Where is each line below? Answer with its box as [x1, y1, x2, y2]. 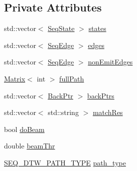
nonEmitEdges [88, 56, 133, 67]
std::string [48, 107, 79, 117]
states [88, 23, 106, 33]
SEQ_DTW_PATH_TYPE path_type [4, 157, 126, 167]
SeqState [48, 23, 75, 33]
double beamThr [4, 140, 55, 151]
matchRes [92, 107, 123, 117]
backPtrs [87, 90, 114, 100]
